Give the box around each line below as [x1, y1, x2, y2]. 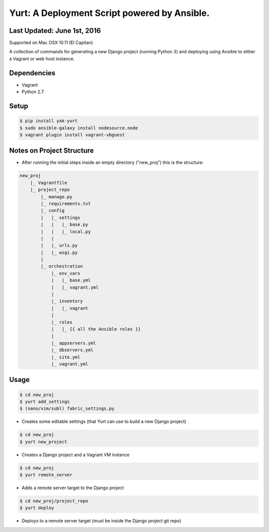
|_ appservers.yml [51, 340, 97, 346]
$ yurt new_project [19, 439, 67, 444]
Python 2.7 [21, 89, 44, 95]
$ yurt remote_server [19, 472, 73, 478]
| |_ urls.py [40, 243, 78, 249]
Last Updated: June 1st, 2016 [9, 26, 101, 35]
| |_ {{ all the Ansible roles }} [51, 326, 141, 332]
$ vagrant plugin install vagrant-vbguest [19, 132, 125, 137]
